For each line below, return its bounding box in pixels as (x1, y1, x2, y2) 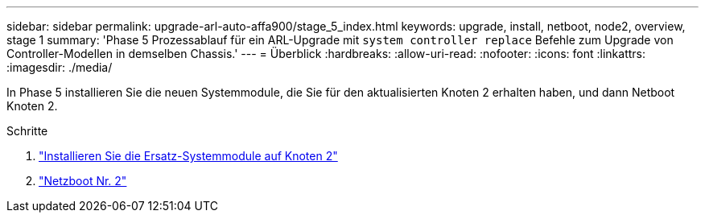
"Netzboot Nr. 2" (39, 174, 127, 188)
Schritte (6, 124, 48, 138)
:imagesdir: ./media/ (6, 60, 113, 74)
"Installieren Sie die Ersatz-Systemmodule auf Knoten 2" (39, 149, 338, 163)
